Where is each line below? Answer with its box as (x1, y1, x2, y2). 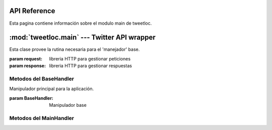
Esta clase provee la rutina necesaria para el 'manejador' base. (9, 46, 140, 52)
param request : (9, 55, 43, 61)
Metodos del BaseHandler (9, 75, 74, 82)
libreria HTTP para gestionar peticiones (49, 55, 131, 61)
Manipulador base (49, 102, 87, 108)
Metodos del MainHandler (9, 114, 75, 121)
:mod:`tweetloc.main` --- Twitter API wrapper (9, 33, 156, 42)
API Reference (9, 7, 55, 15)
